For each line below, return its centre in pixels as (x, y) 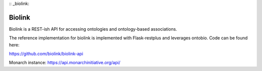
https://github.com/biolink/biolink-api (46, 54)
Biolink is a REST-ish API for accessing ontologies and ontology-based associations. (93, 29)
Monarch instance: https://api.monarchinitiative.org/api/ (65, 63)
